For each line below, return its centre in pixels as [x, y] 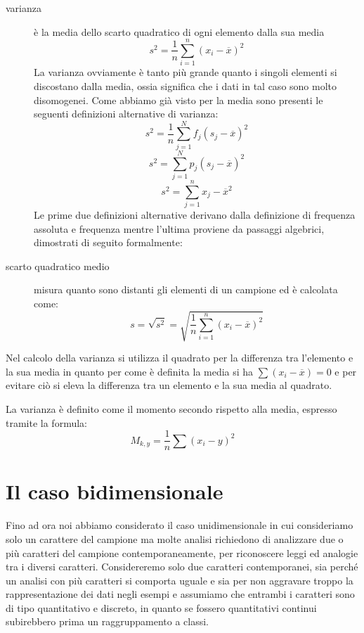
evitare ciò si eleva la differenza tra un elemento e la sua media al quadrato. [169, 385]
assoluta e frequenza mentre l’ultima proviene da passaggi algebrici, [179, 228]
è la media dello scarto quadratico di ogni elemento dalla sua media [179, 31]
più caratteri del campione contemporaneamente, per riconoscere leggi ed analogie [182, 552]
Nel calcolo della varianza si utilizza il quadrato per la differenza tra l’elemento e [180, 358]
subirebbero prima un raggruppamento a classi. [108, 621]
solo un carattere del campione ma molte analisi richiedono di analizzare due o [175, 538]
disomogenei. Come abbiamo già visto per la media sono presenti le [178, 100]
